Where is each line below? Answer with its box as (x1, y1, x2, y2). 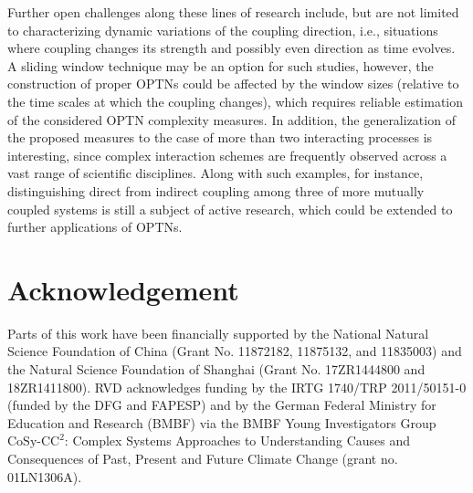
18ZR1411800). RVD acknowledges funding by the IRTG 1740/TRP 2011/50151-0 (7, 377, 467, 396)
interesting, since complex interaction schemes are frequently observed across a (7, 145, 447, 164)
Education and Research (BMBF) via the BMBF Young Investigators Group (7, 413, 436, 432)
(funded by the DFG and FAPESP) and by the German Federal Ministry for (7, 395, 436, 414)
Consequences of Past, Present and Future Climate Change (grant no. (7, 449, 398, 467)
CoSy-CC (7, 435, 60, 449)
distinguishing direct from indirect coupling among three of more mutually (7, 181, 425, 200)
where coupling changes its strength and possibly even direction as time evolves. (7, 38, 456, 58)
